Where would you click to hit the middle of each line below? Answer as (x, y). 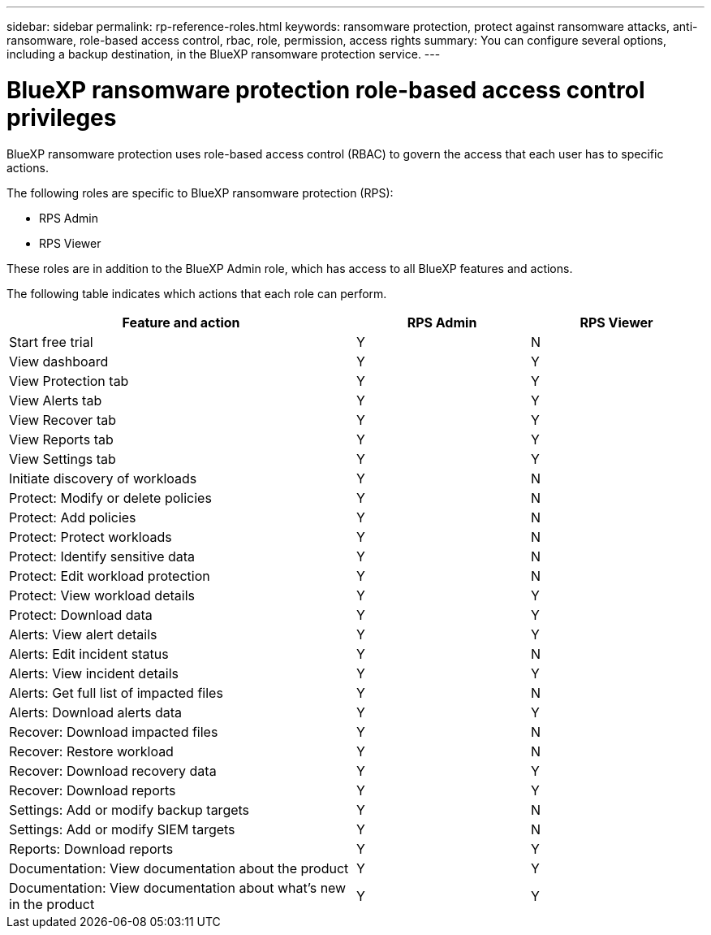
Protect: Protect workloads (90, 537)
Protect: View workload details (102, 595)
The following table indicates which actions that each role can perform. (197, 293)
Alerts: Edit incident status (89, 654)
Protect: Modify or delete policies (110, 498)
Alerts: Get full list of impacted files (116, 693)
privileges (62, 117)
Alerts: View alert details (83, 634)
